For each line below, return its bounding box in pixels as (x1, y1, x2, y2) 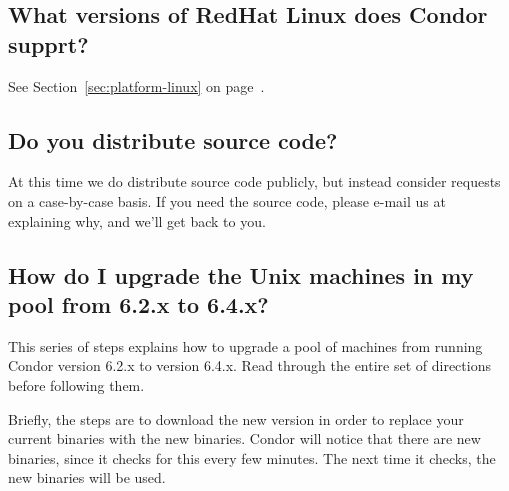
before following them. (8, 374, 145, 395)
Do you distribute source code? (8, 124, 338, 155)
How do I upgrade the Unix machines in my (8, 259, 474, 290)
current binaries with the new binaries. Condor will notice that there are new (8, 428, 481, 449)
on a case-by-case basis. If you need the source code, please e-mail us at (8, 190, 446, 211)
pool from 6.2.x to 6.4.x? (8, 288, 269, 319)
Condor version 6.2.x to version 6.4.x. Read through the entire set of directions (8, 355, 491, 376)
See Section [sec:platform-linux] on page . (8, 75, 265, 96)
